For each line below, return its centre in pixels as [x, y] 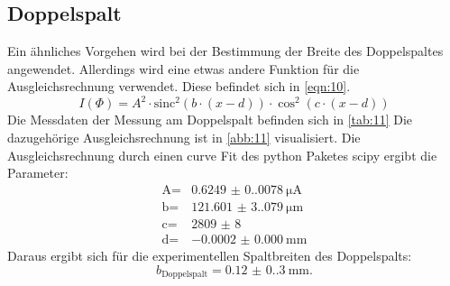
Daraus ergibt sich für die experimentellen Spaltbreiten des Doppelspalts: [210, 255]
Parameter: [38, 173]
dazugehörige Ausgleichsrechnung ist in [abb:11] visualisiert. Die [184, 138]
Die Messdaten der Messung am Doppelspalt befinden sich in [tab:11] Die [210, 120]
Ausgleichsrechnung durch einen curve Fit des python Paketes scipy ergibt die [222, 155]
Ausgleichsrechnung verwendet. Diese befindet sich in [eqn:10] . [179, 86]
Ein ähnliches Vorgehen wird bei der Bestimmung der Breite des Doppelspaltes [225, 51]
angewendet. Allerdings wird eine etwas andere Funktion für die [184, 68]
